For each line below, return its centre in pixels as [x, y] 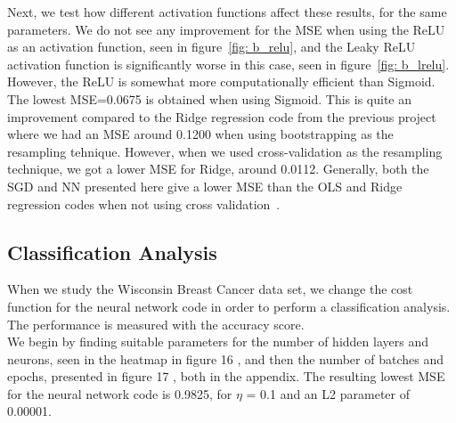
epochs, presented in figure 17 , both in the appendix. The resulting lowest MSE [226, 376]
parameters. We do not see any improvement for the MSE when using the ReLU [226, 29]
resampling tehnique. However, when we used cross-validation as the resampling [225, 151]
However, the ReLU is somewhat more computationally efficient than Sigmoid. [221, 81]
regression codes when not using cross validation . [144, 203]
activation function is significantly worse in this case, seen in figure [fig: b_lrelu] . [228, 64]
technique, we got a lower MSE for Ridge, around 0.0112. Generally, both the [218, 169]
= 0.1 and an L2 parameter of [328, 393]
